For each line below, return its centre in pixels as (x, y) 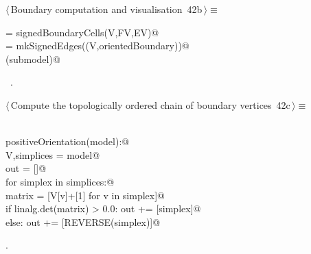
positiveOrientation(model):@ (68, 141)
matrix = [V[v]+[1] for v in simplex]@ (85, 195)
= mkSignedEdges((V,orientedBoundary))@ (97, 46)
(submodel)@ (33, 59)
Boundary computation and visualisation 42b (106, 9)
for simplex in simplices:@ (60, 181)
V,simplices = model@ (53, 154)
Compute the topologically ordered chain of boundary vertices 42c (150, 104)
